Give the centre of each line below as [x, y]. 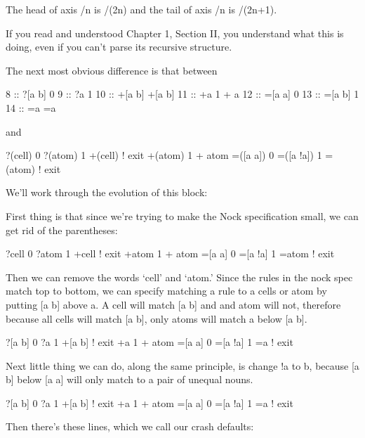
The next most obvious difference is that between [112, 70]
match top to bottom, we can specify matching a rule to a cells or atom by [166, 291]
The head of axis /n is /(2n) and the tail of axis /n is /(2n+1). [141, 9]
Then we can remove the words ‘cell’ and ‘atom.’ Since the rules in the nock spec [179, 277]
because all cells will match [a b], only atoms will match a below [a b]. [157, 318]
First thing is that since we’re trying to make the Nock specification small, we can [182, 215]
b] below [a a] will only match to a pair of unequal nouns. [130, 379]
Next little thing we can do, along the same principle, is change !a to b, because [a [182, 365]
